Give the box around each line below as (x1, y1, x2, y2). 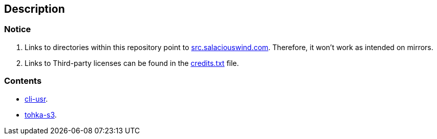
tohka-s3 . (25, 110, 57, 119)
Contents (4, 76, 42, 86)
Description (4, 3, 65, 15)
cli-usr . (25, 94, 48, 103)
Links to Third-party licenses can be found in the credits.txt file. (25, 58, 239, 67)
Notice (4, 24, 31, 35)
